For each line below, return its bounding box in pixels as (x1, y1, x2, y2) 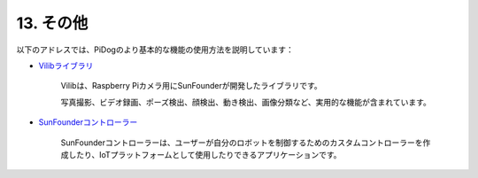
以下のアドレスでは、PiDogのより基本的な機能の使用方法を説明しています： (16, 44, 294, 55)
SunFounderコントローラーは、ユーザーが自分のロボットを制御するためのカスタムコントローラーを (60, 137, 423, 148)
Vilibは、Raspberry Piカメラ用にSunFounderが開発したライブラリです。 (60, 81, 322, 91)
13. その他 (16, 13, 89, 33)
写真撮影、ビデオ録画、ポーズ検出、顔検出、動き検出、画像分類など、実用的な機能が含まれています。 (60, 97, 431, 107)
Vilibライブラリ (38, 60, 94, 71)
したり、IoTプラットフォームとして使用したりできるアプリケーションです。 (67, 149, 342, 159)
